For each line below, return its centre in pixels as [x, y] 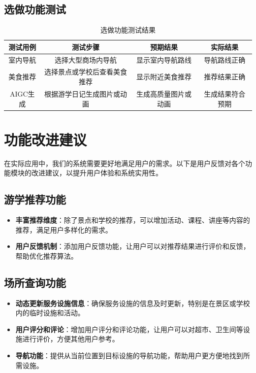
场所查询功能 [35, 282]
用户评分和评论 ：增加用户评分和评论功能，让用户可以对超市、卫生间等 [129, 329]
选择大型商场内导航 [85, 59]
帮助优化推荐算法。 [47, 255]
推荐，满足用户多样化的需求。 [64, 229]
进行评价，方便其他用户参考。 [71, 339]
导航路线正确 [225, 59]
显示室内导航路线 [164, 59]
